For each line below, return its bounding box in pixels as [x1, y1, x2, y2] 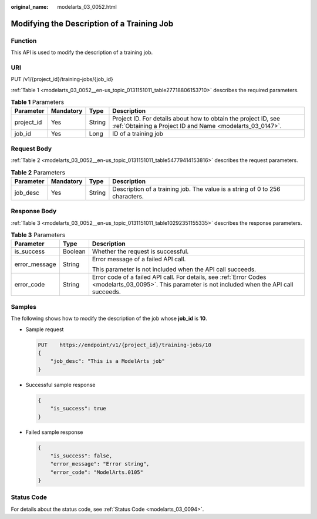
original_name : [11, 4, 49, 10]
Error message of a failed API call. [92, 255, 186, 264]
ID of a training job [112, 130, 164, 138]
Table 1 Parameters [11, 98, 65, 106]
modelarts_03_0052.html [57, 4, 117, 10]
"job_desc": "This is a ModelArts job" [50, 358, 166, 365]
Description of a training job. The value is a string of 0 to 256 [112, 185, 281, 193]
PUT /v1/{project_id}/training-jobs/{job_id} [11, 76, 114, 83]
